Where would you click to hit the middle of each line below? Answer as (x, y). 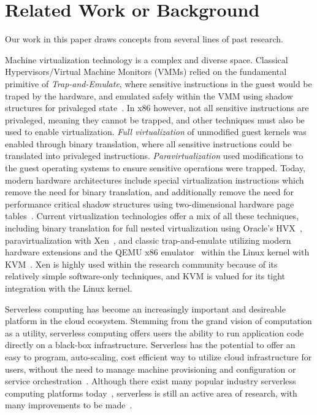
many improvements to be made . (69, 405)
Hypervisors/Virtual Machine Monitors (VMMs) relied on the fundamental (146, 72)
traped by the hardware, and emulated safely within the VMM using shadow (149, 95)
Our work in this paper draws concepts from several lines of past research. (144, 39)
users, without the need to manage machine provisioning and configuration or (151, 369)
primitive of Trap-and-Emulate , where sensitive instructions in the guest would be (158, 83)
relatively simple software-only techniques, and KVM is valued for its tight (145, 276)
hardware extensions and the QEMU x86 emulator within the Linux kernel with (157, 252)
